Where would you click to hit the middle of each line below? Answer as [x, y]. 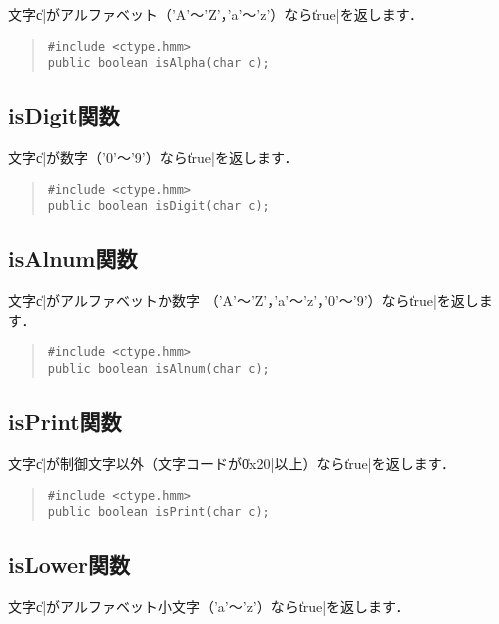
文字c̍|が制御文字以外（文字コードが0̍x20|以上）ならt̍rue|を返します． [232, 462]
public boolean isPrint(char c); [158, 512]
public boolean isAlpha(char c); [158, 63]
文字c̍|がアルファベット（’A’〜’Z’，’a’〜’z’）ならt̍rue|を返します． [216, 14]
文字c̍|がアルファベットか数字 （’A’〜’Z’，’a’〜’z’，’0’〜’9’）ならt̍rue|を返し [243, 300]
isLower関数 [69, 564]
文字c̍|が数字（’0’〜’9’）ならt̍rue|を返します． [153, 157]
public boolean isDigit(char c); [158, 206]
